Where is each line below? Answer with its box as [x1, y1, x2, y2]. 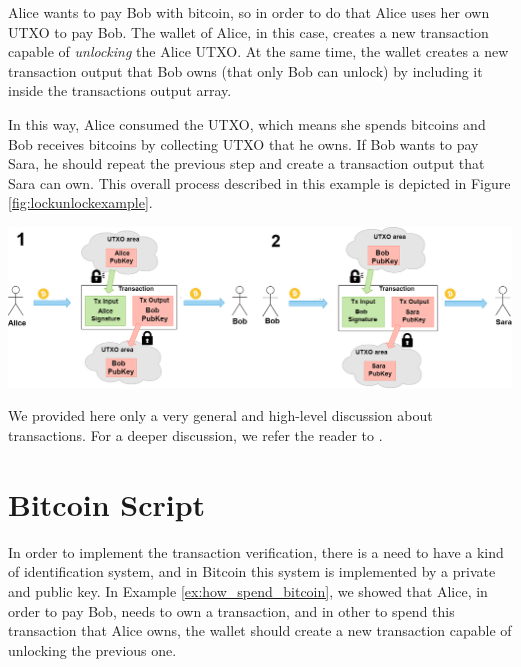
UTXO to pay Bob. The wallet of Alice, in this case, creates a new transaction [8, 21, 489, 42]
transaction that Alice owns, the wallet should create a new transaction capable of [8, 620, 512, 641]
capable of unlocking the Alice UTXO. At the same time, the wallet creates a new [8, 41, 509, 62]
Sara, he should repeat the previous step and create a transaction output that [8, 153, 485, 174]
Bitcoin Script [8, 483, 206, 524]
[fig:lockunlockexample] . [8, 192, 153, 213]
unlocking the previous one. [8, 639, 177, 660]
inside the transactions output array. [8, 80, 232, 101]
